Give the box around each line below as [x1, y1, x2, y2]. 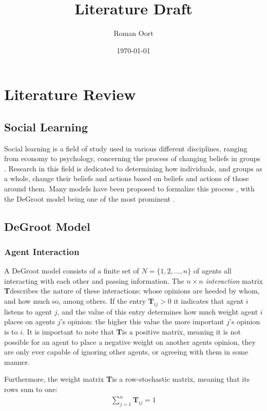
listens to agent [4, 306, 52, 317]
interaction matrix [205, 275, 263, 286]
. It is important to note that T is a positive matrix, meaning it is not [23, 326, 241, 337]
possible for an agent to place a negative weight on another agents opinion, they [4, 336, 256, 347]
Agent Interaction [4, 245, 80, 258]
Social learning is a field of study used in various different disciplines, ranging [4, 143, 247, 153]
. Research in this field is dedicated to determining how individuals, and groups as [4, 163, 262, 173]
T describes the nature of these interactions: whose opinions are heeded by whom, [4, 285, 260, 296]
